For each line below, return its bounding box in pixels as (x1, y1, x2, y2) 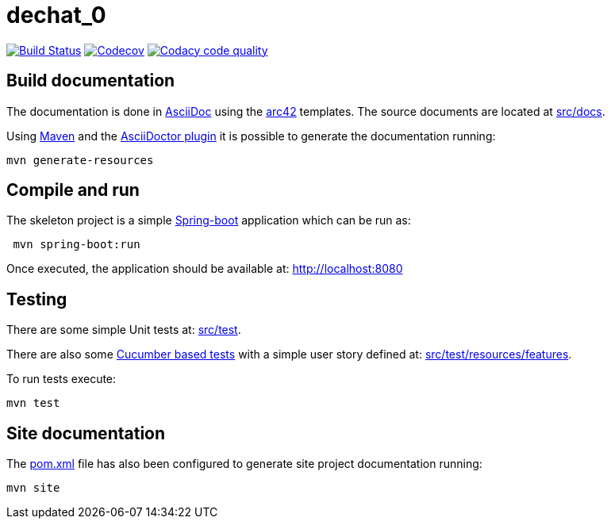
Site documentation (6, 423, 166, 443)
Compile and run (6, 180, 140, 201)
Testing (6, 289, 67, 309)
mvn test (6, 397, 60, 410)
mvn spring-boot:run (13, 238, 140, 251)
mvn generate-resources (6, 153, 154, 167)
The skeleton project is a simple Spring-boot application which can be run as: (6, 213, 411, 228)
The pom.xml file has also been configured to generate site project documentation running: (6, 457, 482, 471)
